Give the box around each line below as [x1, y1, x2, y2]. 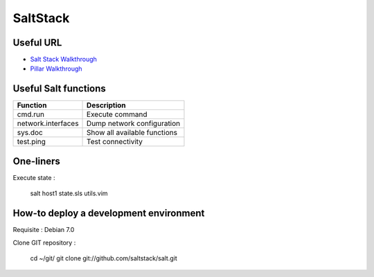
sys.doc [17, 128, 43, 138]
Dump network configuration [87, 118, 181, 128]
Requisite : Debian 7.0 [12, 226, 75, 234]
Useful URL [12, 37, 62, 48]
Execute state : [12, 173, 55, 181]
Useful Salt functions [12, 83, 107, 95]
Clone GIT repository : [12, 238, 76, 247]
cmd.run [17, 109, 45, 119]
